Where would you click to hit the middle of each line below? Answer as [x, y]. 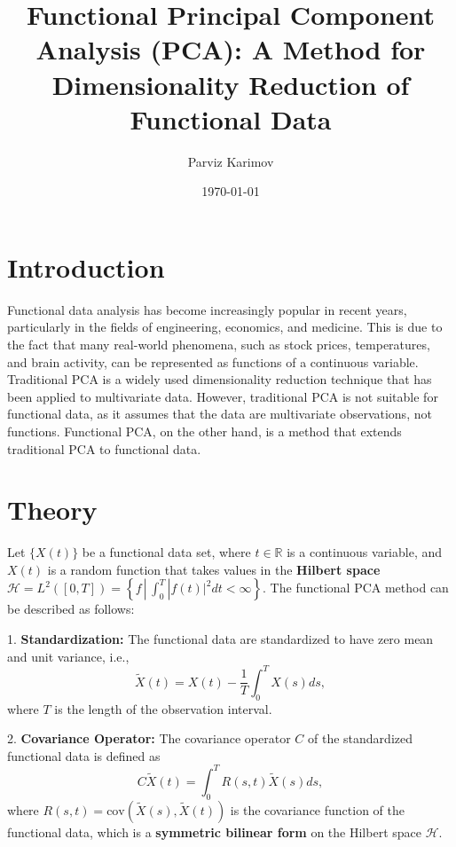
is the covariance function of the [317, 809]
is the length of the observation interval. [163, 708]
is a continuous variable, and [365, 552]
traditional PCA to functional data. [104, 448]
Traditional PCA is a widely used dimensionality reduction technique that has [220, 379]
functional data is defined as [84, 755]
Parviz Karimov [231, 161]
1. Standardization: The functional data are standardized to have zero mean [220, 639]
